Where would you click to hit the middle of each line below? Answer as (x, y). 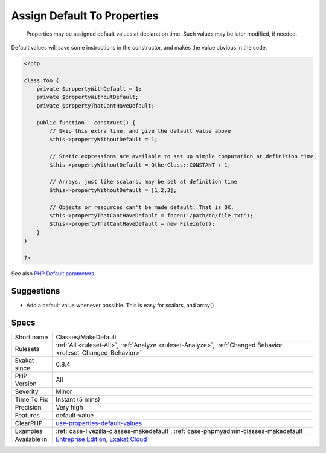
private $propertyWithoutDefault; (88, 97)
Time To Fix (31, 399)
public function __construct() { (86, 123)
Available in (31, 439)
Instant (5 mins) (78, 399)
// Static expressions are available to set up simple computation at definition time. (183, 156)
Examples (29, 431)
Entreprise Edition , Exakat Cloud (101, 439)
